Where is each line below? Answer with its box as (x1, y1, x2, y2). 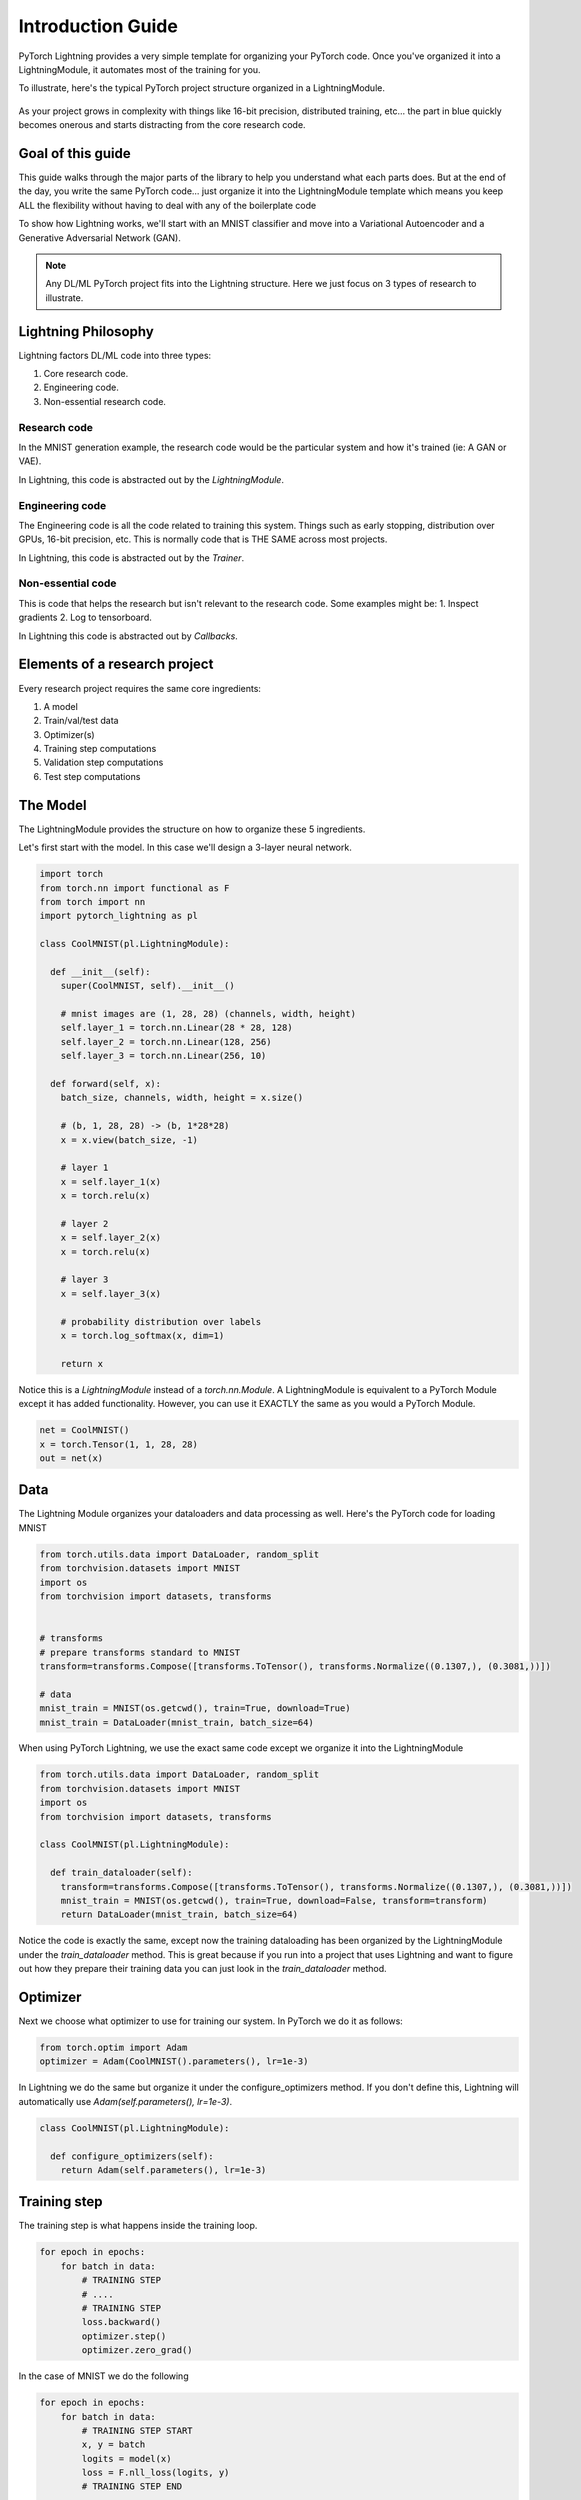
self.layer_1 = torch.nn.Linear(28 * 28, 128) (60, 1022, 294, 1034)
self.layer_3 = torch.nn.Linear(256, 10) (60, 1050, 267, 1062)
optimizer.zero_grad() (81, 2345, 194, 2356)
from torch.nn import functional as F (39, 882, 230, 894)
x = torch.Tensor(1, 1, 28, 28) (39, 1438, 199, 1450)
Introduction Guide (18, 15, 179, 37)
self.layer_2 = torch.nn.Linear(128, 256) (60, 1036, 272, 1047)
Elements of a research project (18, 656, 214, 673)
